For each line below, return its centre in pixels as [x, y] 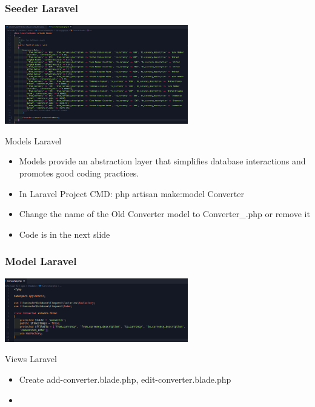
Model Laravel [41, 261]
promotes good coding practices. [79, 173]
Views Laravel [31, 359]
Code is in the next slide [65, 234]
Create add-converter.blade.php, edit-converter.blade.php [125, 379]
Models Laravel [33, 140]
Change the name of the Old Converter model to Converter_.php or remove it [164, 214]
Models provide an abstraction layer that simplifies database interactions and [162, 161]
